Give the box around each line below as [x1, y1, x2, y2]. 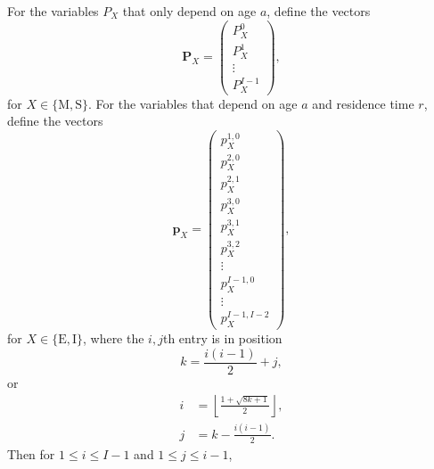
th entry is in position [162, 329, 283, 348]
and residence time [312, 94, 414, 112]
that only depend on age [122, 2, 257, 20]
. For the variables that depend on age [88, 94, 298, 112]
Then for [7, 444, 55, 463]
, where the [82, 329, 144, 348]
